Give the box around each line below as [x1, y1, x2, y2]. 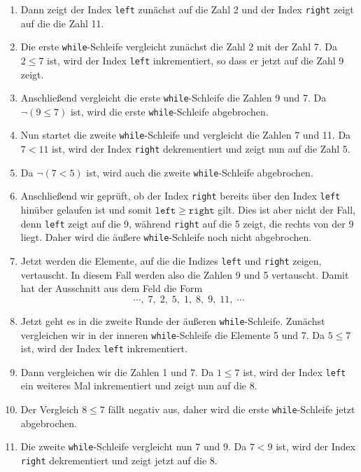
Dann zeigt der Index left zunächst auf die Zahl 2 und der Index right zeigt [20, 2, 354, 16]
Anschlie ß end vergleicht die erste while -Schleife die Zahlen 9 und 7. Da [20, 90, 327, 105]
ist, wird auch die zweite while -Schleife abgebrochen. [86, 165, 313, 179]
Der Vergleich [20, 402, 79, 417]
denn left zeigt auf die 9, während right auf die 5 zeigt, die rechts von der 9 [20, 216, 354, 230]
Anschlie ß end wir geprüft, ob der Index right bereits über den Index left [20, 188, 341, 203]
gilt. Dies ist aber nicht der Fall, [218, 202, 355, 217]
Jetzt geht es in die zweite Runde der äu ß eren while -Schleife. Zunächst [20, 313, 325, 328]
